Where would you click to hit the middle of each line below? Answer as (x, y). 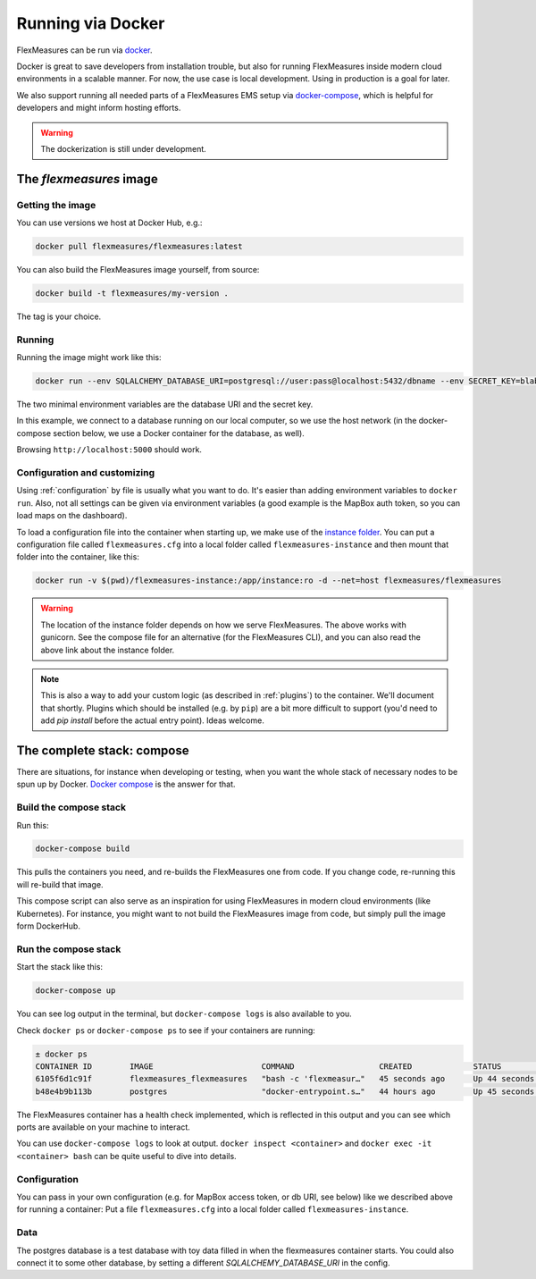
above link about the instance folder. (108, 650)
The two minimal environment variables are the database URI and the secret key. (165, 404)
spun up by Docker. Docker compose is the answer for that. (126, 784)
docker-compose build (83, 849)
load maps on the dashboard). (72, 516)
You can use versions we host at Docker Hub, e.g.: (109, 223)
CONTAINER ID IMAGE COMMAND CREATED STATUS (268, 1066)
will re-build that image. (60, 884)
